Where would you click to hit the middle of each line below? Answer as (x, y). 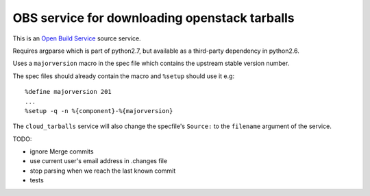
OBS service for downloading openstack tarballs (153, 18)
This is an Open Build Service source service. (77, 38)
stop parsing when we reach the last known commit (103, 171)
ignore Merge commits (62, 151)
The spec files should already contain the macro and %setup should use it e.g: (124, 76)
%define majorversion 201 (69, 92)
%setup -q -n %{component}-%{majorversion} (99, 111)
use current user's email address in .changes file (99, 161)
